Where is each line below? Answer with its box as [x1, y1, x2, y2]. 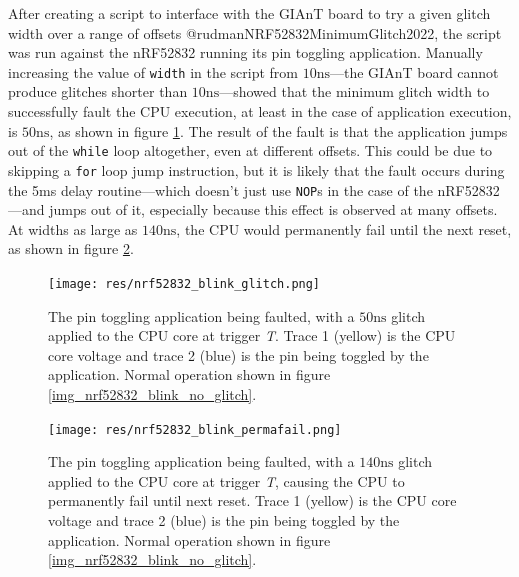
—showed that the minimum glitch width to [219, 81, 490, 102]
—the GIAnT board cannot [330, 61, 499, 82]
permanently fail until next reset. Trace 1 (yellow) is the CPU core [48, 490, 457, 511]
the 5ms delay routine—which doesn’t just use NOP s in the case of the [8, 179, 433, 200]
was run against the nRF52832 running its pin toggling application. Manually [8, 42, 483, 63]
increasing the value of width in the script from [8, 61, 299, 82]
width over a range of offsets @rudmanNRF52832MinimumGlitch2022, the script [8, 22, 502, 43]
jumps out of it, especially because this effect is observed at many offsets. [49, 199, 498, 220]
